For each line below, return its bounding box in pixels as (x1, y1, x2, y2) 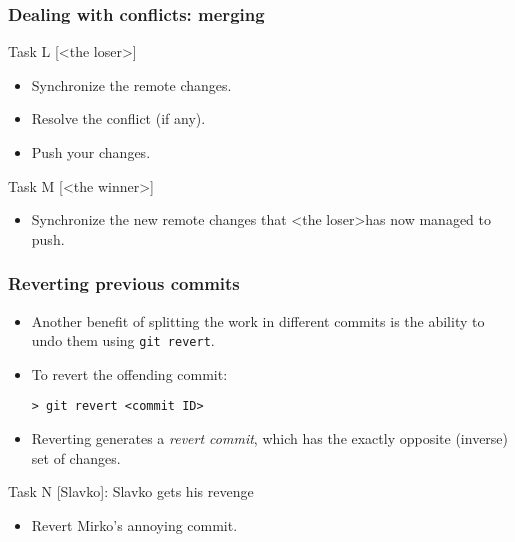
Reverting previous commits (8, 271, 240, 296)
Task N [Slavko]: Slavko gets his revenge (8, 481, 254, 502)
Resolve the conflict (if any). (31, 108, 206, 129)
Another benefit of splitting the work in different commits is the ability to (31, 310, 485, 331)
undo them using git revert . (31, 330, 215, 351)
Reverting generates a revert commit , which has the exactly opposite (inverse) (31, 428, 509, 449)
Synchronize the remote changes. (31, 74, 232, 95)
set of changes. (31, 447, 121, 468)
